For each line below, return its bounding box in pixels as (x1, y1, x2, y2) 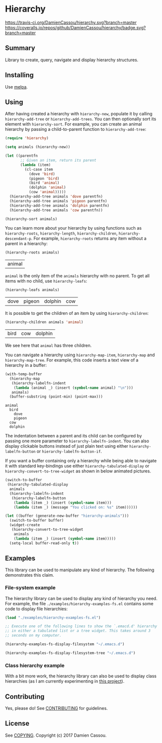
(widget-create (9, 523, 40, 527)
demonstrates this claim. (5, 572, 54, 578)
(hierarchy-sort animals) (5, 217, 57, 221)
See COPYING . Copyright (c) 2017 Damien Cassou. (5, 732, 107, 738)
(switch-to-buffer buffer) (9, 518, 64, 523)
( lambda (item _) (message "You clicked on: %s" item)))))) (14, 505, 138, 509)
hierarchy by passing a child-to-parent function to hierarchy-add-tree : (5, 127, 146, 132)
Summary (5, 44, 35, 52)
